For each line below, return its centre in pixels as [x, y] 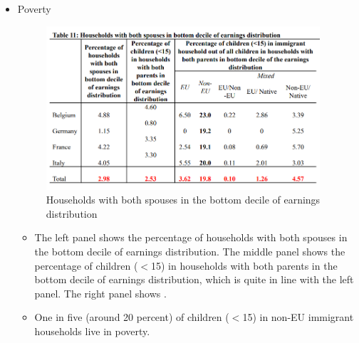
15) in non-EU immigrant [298, 317]
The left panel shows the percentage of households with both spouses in [191, 237]
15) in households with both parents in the [244, 265]
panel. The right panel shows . [100, 293]
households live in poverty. [92, 331]
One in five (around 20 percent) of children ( [132, 317]
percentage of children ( [86, 265]
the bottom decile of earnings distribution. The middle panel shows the [190, 251]
